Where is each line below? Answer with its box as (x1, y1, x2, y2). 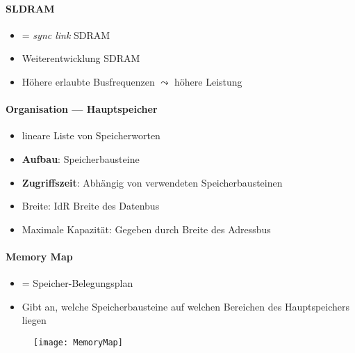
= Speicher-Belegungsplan (22, 276, 133, 290)
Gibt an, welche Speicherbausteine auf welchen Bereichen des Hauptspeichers (22, 299, 350, 313)
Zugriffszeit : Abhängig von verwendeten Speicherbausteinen (22, 175, 283, 189)
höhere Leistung (174, 74, 242, 88)
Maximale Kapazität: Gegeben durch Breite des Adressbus (22, 221, 271, 236)
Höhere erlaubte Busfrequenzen (22, 74, 155, 88)
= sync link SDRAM (22, 27, 110, 42)
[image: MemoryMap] (33, 337, 123, 347)
